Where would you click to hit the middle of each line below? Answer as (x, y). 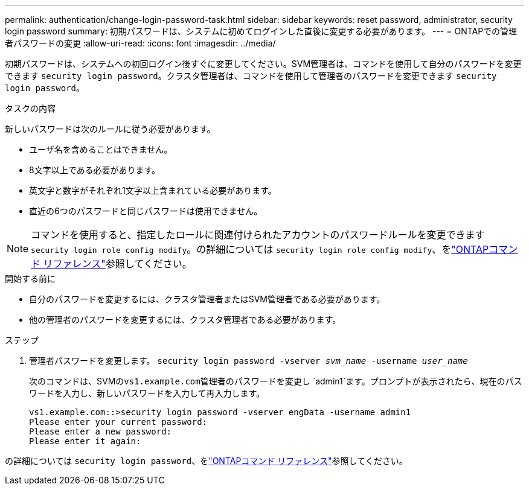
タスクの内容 (30, 108)
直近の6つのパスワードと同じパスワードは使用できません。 (146, 211)
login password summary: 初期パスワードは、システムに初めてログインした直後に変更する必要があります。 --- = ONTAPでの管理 (261, 31)
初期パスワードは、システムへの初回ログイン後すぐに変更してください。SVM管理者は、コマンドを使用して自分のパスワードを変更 (263, 64)
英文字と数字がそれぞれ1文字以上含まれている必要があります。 (153, 190)
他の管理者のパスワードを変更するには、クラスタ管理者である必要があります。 (185, 320)
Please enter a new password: (101, 431)
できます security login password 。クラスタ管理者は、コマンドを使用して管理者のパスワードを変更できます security (251, 76)
